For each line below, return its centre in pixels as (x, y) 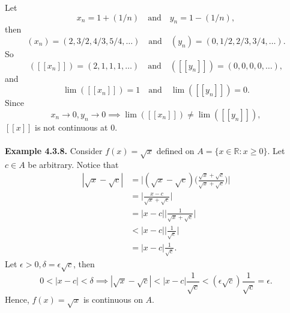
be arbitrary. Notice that (73, 164)
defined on (175, 150)
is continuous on (113, 299)
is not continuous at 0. (76, 127)
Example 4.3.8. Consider (54, 150)
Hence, (17, 299)
